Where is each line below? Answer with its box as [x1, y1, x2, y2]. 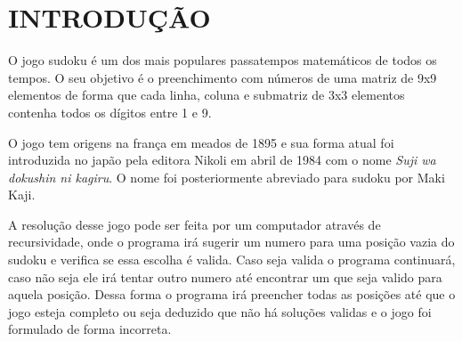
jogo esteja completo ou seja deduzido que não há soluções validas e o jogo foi [8, 302, 432, 321]
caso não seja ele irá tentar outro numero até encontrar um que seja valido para [8, 267, 442, 286]
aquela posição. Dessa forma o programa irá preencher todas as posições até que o [8, 285, 456, 304]
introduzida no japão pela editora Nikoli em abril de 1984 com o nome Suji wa [8, 150, 436, 169]
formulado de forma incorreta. [8, 320, 172, 338]
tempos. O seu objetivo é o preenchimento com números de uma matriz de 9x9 [8, 68, 437, 86]
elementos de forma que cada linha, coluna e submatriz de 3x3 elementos [8, 85, 405, 104]
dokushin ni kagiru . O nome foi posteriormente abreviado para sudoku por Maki [8, 167, 445, 186]
